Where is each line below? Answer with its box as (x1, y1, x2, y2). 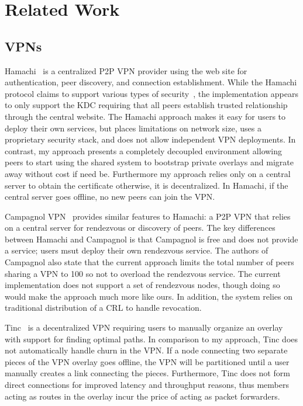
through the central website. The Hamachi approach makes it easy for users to (5, 110, 286, 122)
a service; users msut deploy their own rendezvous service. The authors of (5, 244, 268, 256)
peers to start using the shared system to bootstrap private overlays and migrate (5, 156, 294, 168)
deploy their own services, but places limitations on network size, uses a (5, 122, 261, 134)
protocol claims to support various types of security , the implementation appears (5, 87, 298, 99)
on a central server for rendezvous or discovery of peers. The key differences (5, 221, 276, 234)
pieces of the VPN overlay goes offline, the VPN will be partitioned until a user (5, 355, 290, 367)
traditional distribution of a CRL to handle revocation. (5, 301, 202, 314)
